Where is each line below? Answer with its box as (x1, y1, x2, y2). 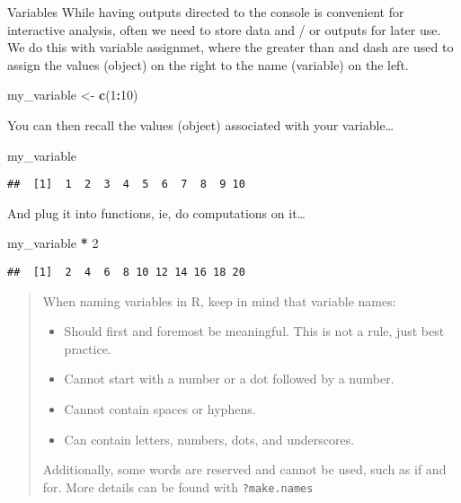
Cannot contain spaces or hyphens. (64, 400, 256, 419)
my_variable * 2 (7, 234, 99, 252)
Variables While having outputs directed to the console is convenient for (7, 3, 404, 21)
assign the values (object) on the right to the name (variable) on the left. (7, 55, 409, 74)
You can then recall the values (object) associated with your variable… (7, 115, 395, 134)
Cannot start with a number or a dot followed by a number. (64, 369, 395, 388)
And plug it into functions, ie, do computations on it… (7, 203, 306, 222)
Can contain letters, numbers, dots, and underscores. (64, 429, 355, 448)
